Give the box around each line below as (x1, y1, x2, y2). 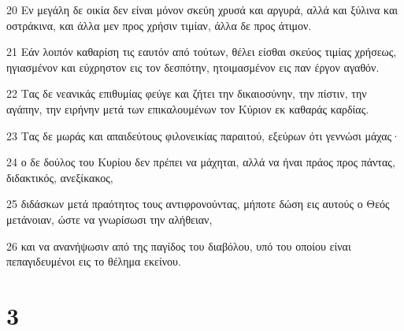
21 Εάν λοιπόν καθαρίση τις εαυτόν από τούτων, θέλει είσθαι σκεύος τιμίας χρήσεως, (6, 43, 397, 60)
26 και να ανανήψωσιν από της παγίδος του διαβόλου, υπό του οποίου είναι (6, 237, 351, 254)
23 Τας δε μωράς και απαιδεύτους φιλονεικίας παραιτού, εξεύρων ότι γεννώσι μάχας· (6, 127, 401, 143)
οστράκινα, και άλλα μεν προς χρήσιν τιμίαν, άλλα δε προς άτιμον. (6, 17, 312, 33)
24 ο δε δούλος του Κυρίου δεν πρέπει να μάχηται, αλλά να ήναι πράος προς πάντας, (6, 154, 395, 170)
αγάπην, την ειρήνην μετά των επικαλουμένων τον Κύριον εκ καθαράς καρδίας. (6, 100, 369, 117)
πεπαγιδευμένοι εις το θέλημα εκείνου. (6, 253, 181, 270)
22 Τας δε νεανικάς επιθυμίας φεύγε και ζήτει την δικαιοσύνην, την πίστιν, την (6, 85, 367, 102)
